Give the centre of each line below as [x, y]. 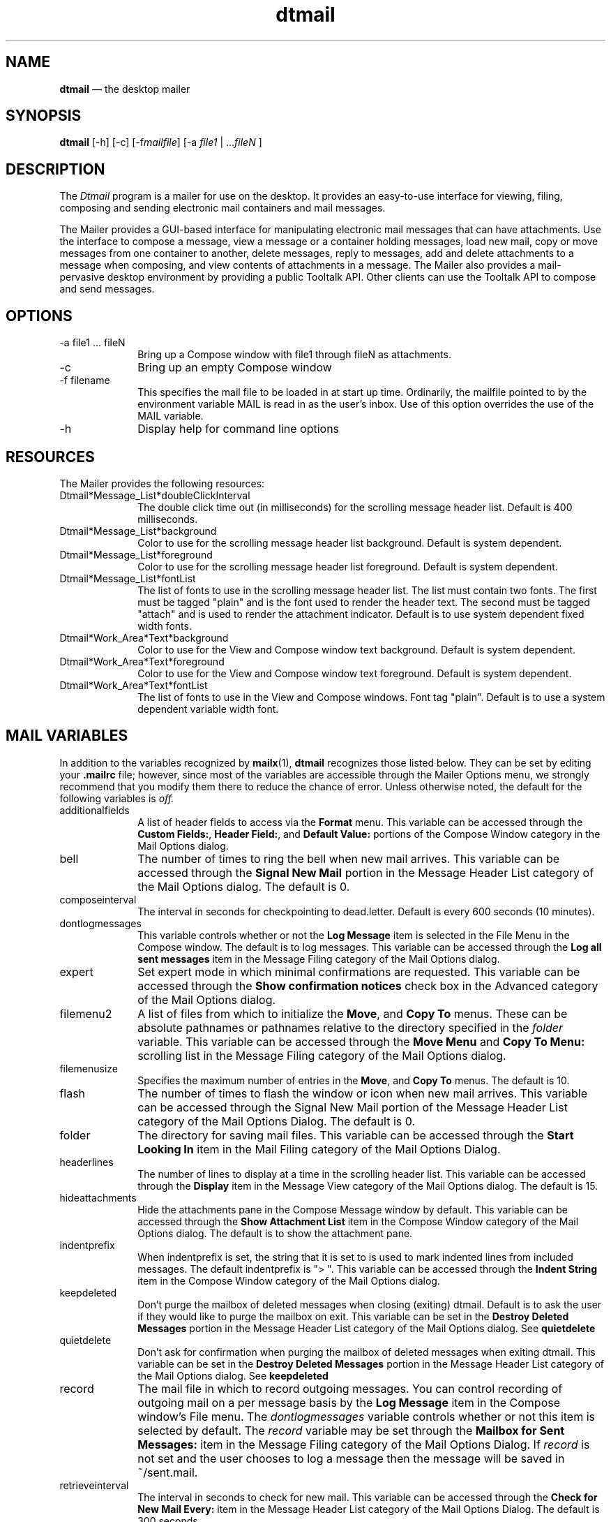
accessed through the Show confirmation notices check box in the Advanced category [368, 985]
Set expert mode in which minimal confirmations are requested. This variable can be [359, 971]
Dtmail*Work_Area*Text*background [144, 637]
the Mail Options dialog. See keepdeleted [233, 1375]
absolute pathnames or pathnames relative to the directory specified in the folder [350, 1027]
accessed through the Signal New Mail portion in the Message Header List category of [366, 872]
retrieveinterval [94, 1485]
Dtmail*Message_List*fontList [128, 578]
